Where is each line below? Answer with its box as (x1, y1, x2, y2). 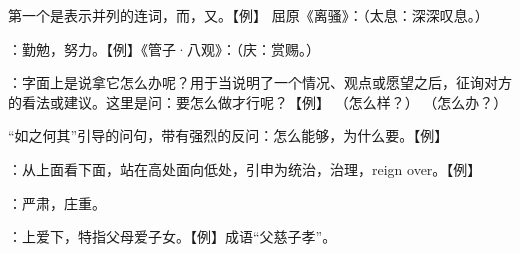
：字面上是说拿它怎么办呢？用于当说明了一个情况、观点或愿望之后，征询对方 (8, 72, 512, 93)
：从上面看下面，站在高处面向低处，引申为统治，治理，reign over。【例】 (8, 158, 482, 179)
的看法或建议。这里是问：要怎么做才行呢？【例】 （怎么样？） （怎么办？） (8, 91, 508, 112)
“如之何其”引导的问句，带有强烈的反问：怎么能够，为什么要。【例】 (8, 125, 449, 146)
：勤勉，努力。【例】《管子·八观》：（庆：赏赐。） (8, 38, 320, 59)
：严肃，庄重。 (8, 192, 106, 213)
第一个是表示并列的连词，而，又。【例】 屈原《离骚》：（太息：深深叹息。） (8, 5, 489, 25)
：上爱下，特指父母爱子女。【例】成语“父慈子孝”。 (8, 226, 337, 247)
